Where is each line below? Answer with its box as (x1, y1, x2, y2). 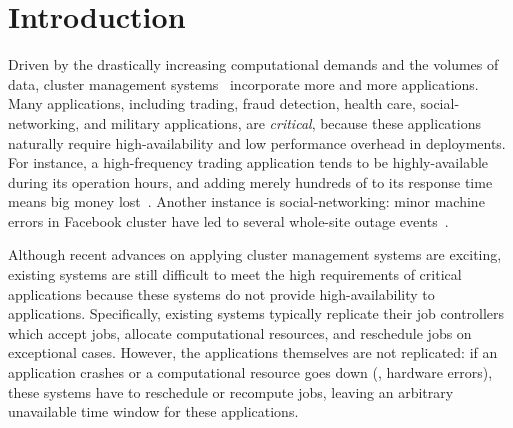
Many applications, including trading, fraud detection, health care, (8, 93, 416, 114)
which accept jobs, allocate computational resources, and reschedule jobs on (8, 322, 472, 343)
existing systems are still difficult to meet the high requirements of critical (8, 264, 462, 285)
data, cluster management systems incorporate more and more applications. (8, 73, 479, 94)
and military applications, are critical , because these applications (83, 112, 482, 133)
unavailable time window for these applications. (8, 401, 299, 422)
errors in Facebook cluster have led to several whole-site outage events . (8, 210, 449, 231)
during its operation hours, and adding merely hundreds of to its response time (8, 171, 493, 192)
